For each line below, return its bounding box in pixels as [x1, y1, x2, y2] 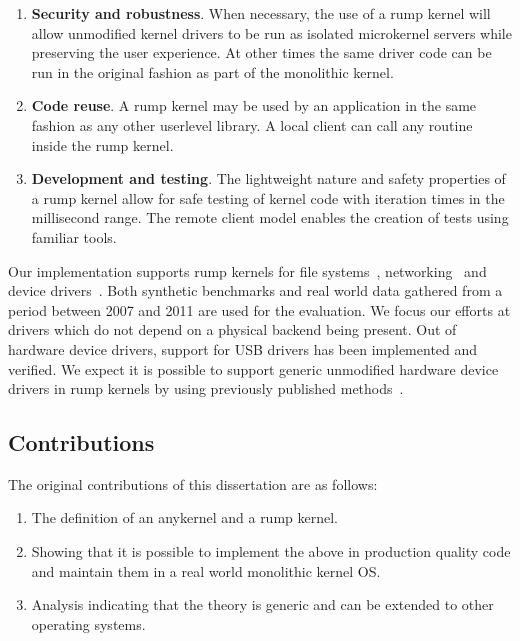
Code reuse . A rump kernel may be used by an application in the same [31, 95, 477, 116]
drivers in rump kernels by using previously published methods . [8, 378, 404, 399]
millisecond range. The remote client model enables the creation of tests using [31, 207, 509, 228]
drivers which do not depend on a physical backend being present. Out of [8, 319, 457, 340]
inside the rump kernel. [31, 134, 174, 155]
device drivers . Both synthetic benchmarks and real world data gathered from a [8, 280, 503, 301]
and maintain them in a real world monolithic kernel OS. [31, 560, 381, 581]
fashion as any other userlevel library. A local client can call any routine [31, 114, 473, 135]
